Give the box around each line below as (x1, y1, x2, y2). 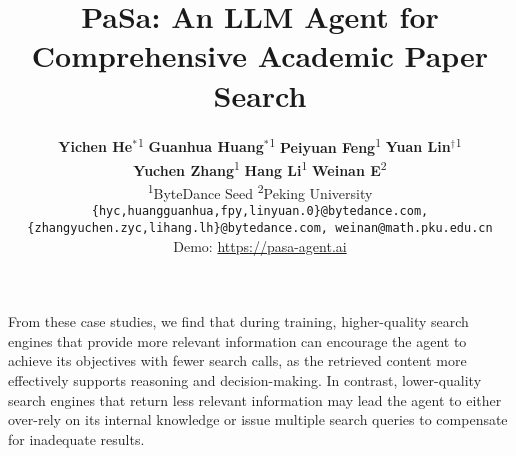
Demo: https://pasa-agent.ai (173, 235, 347, 256)
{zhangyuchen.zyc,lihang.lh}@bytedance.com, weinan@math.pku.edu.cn (27, 220, 493, 235)
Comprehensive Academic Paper (31, 35, 489, 76)
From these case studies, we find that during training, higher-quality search (8, 311, 469, 332)
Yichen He (58, 136, 133, 157)
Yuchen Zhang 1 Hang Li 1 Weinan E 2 (133, 156, 387, 180)
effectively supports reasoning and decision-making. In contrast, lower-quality (8, 369, 482, 390)
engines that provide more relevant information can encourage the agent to (8, 330, 467, 351)
